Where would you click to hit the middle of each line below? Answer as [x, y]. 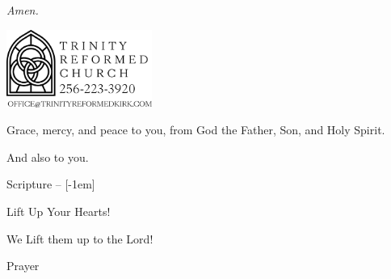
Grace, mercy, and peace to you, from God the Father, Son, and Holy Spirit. [196, 130]
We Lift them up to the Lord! [80, 238]
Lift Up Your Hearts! [59, 211]
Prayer [23, 266]
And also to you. [48, 156]
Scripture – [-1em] [51, 184]
